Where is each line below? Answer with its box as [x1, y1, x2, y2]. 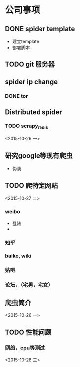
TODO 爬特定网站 [5, 182, 58, 190]
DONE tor [5, 92, 28, 99]
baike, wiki [5, 252, 32, 259]
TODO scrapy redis [5, 122, 48, 130]
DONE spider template [5, 24, 75, 33]
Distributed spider [5, 108, 63, 117]
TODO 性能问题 [5, 328, 52, 337]
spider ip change [5, 77, 58, 86]
